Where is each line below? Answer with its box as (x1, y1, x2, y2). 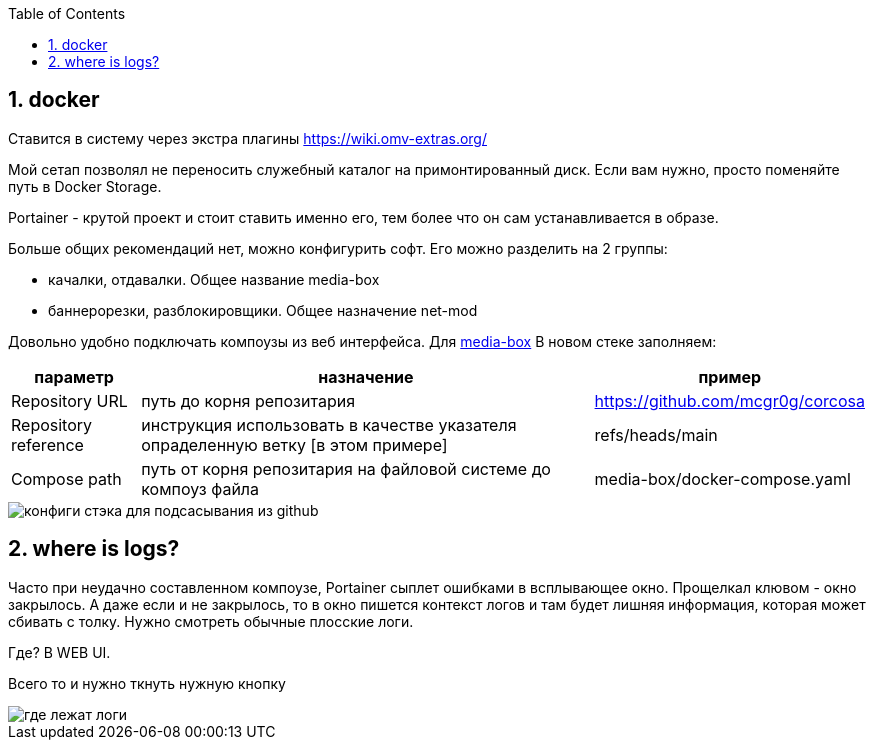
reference (11, 434, 84, 455)
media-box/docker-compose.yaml (594, 468, 851, 489)
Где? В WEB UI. (8, 643, 111, 661)
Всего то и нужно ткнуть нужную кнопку (8, 674, 286, 692)
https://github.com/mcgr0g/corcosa (594, 390, 865, 411)
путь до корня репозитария (141, 390, 355, 411)
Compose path (11, 468, 122, 489)
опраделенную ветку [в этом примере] (141, 434, 448, 455)
